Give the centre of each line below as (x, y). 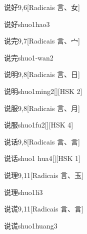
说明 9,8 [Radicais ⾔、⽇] (42, 74)
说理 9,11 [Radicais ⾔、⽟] (44, 175)
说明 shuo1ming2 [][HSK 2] (43, 91)
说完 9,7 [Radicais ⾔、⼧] (42, 41)
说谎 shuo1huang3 (31, 225)
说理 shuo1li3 (23, 192)
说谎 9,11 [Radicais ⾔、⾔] (44, 209)
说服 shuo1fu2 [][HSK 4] (39, 125)
